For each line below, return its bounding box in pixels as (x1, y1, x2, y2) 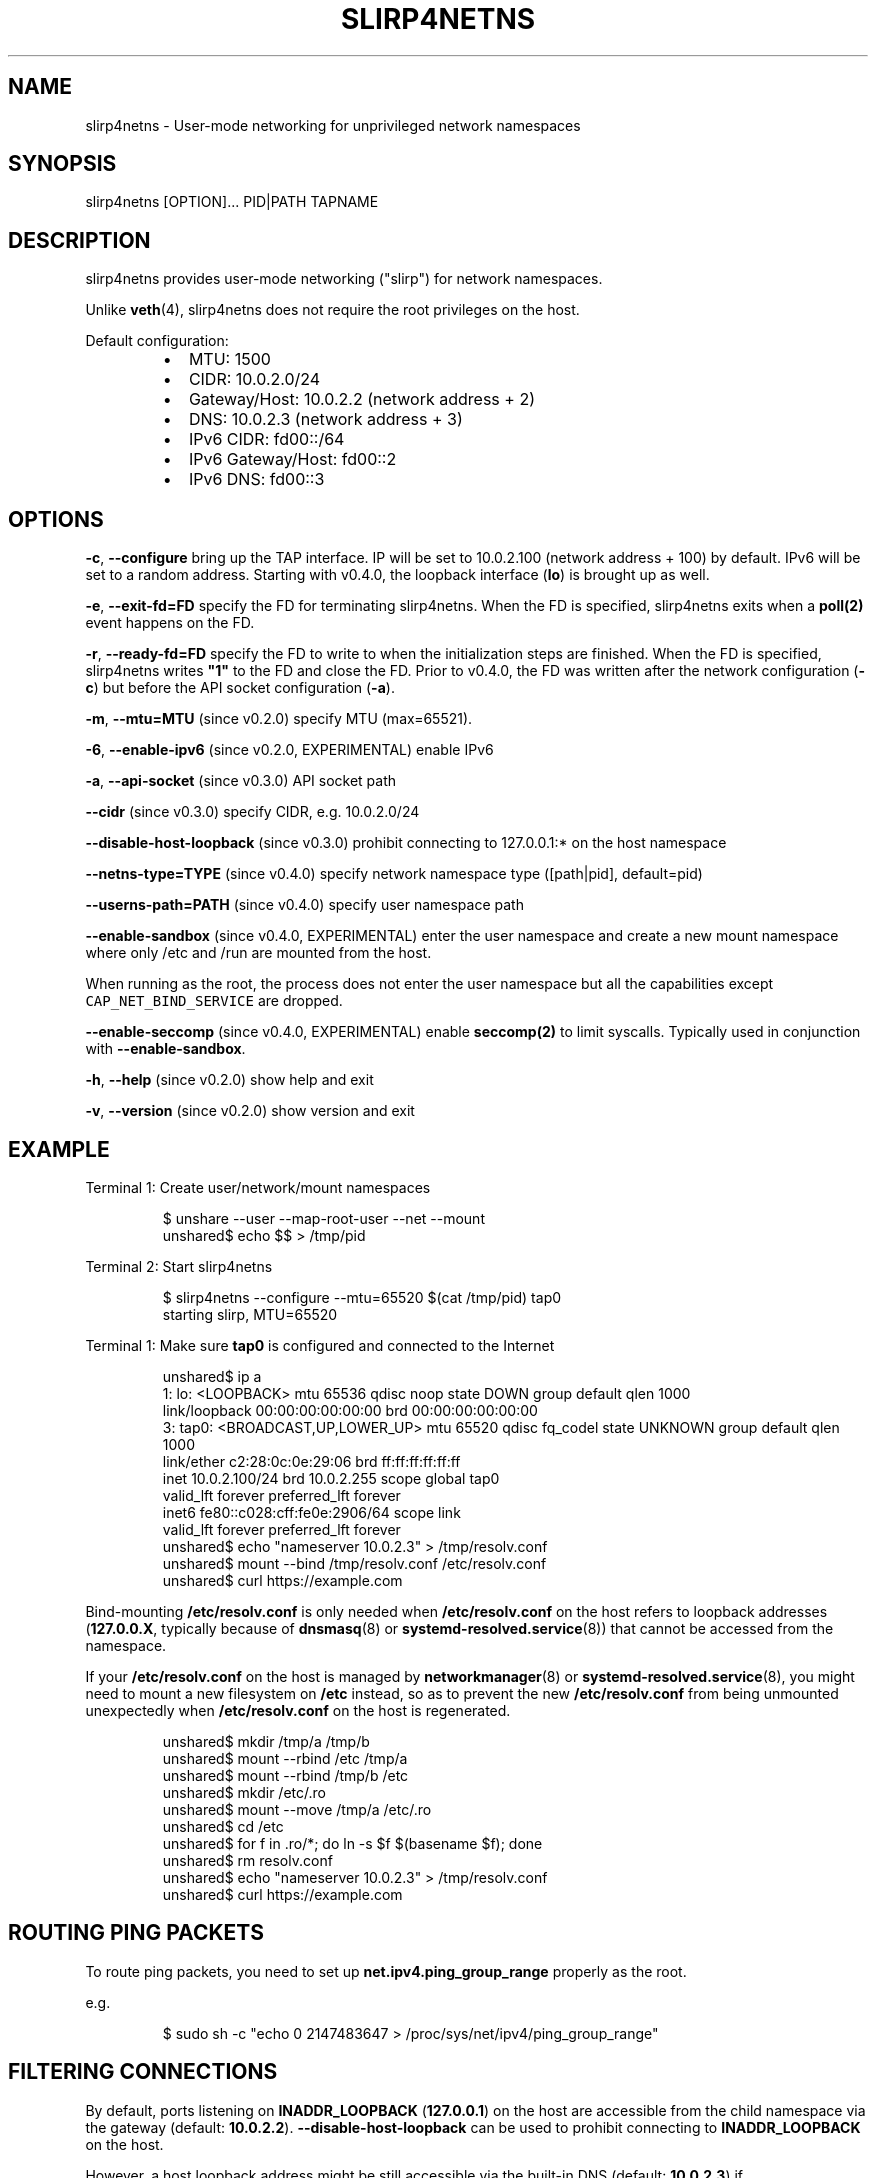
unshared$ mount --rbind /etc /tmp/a (162, 1749, 408, 1767)
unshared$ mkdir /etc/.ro (162, 1783, 326, 1801)
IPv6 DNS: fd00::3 (188, 469, 325, 490)
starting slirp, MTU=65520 (162, 1305, 338, 1323)
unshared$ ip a (162, 1367, 262, 1385)
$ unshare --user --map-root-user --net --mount (162, 1209, 485, 1227)
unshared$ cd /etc (162, 1817, 284, 1835)
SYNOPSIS (8, 151, 117, 177)
